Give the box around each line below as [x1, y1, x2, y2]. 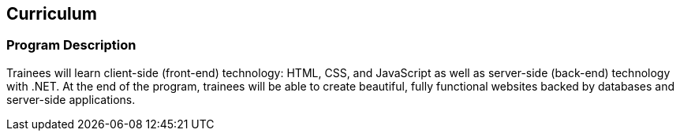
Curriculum [6, 4, 98, 24]
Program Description [6, 37, 136, 54]
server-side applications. [6, 92, 136, 106]
